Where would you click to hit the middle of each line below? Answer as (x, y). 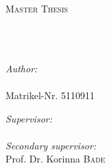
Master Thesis (37, 8)
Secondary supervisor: (51, 145)
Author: (22, 68)
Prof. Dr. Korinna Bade (56, 159)
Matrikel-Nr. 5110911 (50, 95)
